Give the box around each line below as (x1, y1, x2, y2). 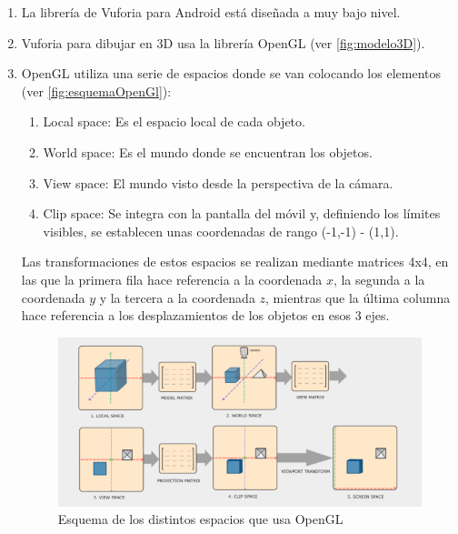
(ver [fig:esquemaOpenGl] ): (21, 81, 172, 100)
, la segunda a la (333, 269, 425, 288)
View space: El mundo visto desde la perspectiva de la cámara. (43, 173, 393, 192)
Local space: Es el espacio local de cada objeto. (43, 112, 305, 131)
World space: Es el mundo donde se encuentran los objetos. (43, 142, 373, 161)
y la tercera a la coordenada (99, 287, 255, 307)
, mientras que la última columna (265, 287, 451, 307)
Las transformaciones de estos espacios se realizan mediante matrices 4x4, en (21, 252, 449, 271)
